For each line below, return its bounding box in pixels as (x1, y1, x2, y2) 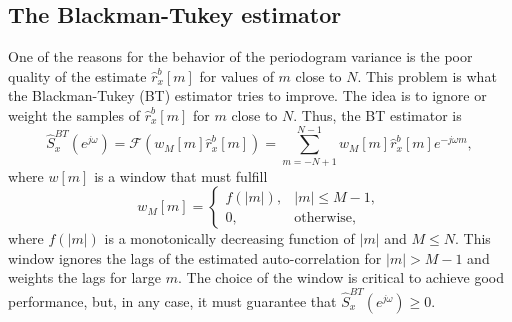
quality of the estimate (8, 65, 147, 86)
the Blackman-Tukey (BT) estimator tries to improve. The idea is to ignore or (8, 85, 487, 106)
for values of (199, 65, 274, 86)
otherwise (294, 210, 353, 225)
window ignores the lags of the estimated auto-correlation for (8, 247, 382, 268)
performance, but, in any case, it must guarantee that (8, 290, 337, 311)
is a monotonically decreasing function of (104, 228, 355, 249)
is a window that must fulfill (94, 165, 268, 186)
